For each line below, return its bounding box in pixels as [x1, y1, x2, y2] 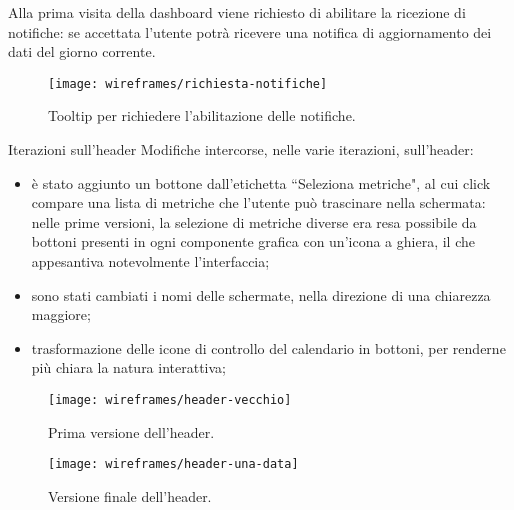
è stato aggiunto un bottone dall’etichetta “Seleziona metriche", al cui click [31, 172, 491, 193]
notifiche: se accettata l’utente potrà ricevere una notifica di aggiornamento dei [8, 21, 492, 42]
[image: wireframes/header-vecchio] [48, 392, 292, 407]
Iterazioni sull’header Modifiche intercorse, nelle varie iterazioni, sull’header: [8, 139, 474, 160]
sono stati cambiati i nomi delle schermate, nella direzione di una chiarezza [31, 284, 491, 305]
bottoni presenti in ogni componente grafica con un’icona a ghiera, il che [31, 231, 475, 252]
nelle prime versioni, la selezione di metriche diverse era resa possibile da [31, 211, 477, 232]
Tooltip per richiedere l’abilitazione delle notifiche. [48, 105, 356, 126]
